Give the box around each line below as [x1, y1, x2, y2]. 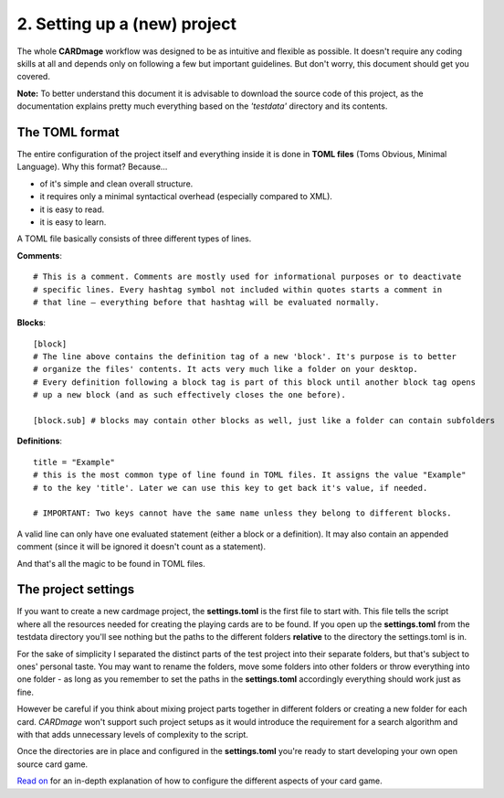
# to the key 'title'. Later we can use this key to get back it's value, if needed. [33, 483, 428, 493]
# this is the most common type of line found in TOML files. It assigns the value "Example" [33, 470, 467, 480]
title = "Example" [33, 457, 116, 467]
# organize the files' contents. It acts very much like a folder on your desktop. [33, 364, 419, 375]
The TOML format [16, 124, 121, 140]
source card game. [16, 759, 89, 770]
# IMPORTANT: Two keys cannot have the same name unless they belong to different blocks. [33, 508, 452, 518]
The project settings [16, 581, 135, 598]
